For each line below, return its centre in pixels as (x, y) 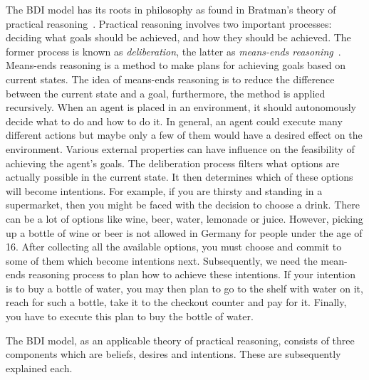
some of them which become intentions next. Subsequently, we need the (162, 260)
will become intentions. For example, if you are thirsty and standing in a (164, 190)
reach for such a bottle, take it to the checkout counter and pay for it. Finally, (176, 302)
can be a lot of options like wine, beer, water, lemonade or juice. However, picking (184, 218)
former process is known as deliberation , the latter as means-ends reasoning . (173, 51)
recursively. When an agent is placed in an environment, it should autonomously (181, 107)
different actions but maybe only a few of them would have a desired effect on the (184, 135)
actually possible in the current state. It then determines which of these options (180, 177)
